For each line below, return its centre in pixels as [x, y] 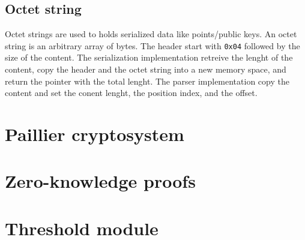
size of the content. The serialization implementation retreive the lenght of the [149, 57]
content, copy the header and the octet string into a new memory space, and [146, 69]
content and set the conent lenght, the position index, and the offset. [131, 93]
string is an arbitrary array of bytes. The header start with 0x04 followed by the [152, 45]
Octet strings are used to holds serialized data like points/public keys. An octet [151, 34]
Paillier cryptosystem [95, 134]
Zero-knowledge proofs [100, 181]
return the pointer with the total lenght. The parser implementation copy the [147, 81]
